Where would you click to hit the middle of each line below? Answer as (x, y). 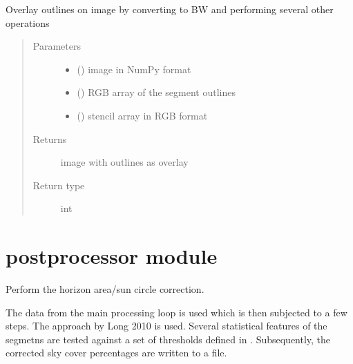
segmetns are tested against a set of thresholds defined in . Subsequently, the (168, 339)
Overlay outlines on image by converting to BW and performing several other (170, 9)
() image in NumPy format (134, 69)
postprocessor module (112, 256)
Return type (59, 185)
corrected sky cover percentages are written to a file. (116, 353)
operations (28, 22)
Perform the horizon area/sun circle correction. (105, 289)
